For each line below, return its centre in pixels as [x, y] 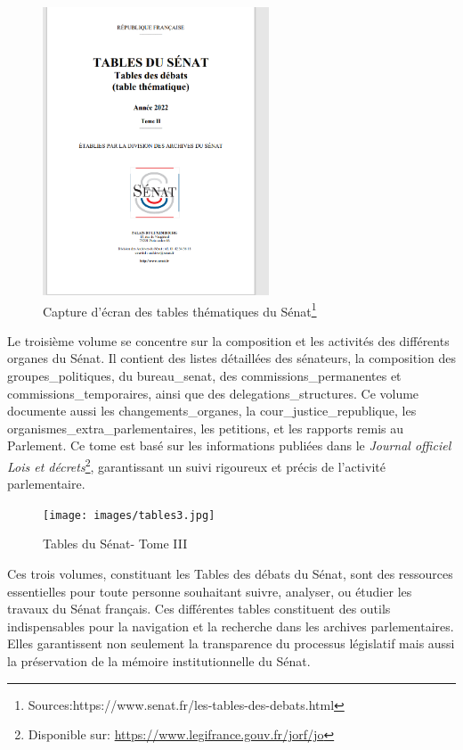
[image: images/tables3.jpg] [129, 515]
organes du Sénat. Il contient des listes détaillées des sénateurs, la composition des [232, 358]
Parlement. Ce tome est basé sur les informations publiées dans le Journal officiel [229, 445]
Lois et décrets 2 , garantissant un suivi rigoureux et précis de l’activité [196, 465]
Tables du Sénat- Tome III [115, 544]
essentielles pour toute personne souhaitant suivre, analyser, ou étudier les [210, 591]
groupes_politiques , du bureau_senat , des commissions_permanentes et [204, 375]
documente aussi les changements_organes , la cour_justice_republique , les [212, 411]
